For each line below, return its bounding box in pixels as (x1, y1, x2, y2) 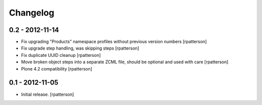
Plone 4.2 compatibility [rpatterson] (21, 66, 92, 71)
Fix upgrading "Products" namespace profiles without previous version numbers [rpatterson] (21, 39, 207, 45)
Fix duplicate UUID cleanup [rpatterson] (21, 52, 101, 58)
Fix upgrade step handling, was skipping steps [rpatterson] (21, 45, 139, 51)
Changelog (9, 7, 54, 18)
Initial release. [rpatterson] (21, 91, 74, 97)
